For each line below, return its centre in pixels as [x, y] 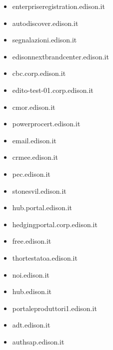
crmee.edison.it [35, 157]
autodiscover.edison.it [45, 23]
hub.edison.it [32, 291]
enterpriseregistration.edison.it [58, 6]
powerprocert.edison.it [46, 124]
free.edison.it [32, 241]
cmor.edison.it [34, 107]
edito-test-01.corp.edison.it [53, 90]
